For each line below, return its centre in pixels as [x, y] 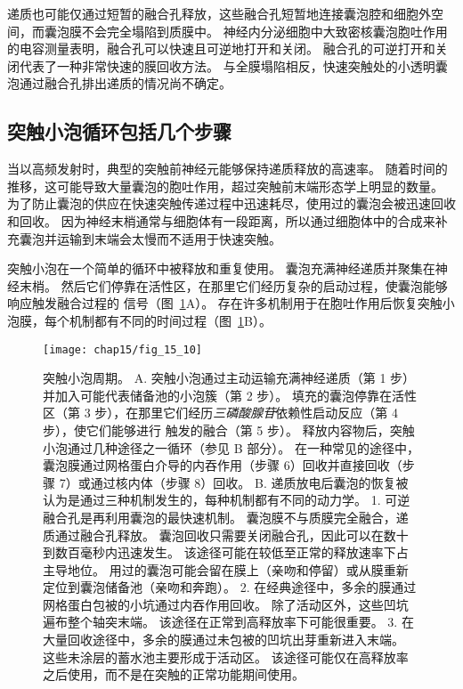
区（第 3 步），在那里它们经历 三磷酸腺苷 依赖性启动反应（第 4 [220, 413]
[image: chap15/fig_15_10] [122, 349]
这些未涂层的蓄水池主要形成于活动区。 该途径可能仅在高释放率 [226, 657]
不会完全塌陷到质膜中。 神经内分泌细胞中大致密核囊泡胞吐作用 [264, 31]
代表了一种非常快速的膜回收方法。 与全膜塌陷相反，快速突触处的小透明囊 [233, 65]
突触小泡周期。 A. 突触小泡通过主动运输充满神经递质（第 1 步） [229, 378]
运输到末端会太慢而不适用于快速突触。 [169, 238]
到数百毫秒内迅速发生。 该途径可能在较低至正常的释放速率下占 [226, 552]
